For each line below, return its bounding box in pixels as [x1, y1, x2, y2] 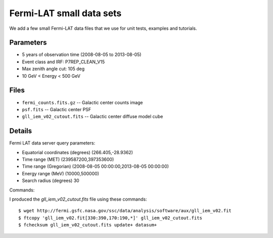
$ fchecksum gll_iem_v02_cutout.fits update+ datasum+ [18, 222, 157, 228]
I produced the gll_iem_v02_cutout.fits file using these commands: [9, 196, 147, 202]
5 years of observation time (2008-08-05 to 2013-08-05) [22, 52, 142, 58]
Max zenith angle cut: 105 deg [22, 66, 85, 72]
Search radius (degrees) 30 [22, 177, 79, 184]
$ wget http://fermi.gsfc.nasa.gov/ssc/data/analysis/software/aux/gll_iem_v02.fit [18, 208, 232, 214]
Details [9, 127, 32, 135]
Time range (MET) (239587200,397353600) [22, 157, 114, 162]
